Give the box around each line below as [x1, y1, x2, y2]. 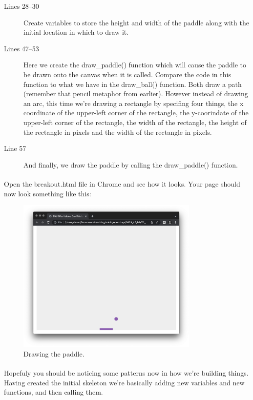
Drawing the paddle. [23, 348, 84, 358]
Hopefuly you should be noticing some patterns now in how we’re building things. [4, 368, 249, 378]
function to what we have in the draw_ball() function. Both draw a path [23, 79, 242, 89]
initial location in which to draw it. [23, 27, 129, 37]
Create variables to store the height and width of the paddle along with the [23, 17, 249, 27]
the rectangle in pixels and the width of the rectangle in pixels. [23, 126, 212, 137]
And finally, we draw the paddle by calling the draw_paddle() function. [23, 159, 238, 169]
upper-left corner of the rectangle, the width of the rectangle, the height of [23, 117, 247, 127]
